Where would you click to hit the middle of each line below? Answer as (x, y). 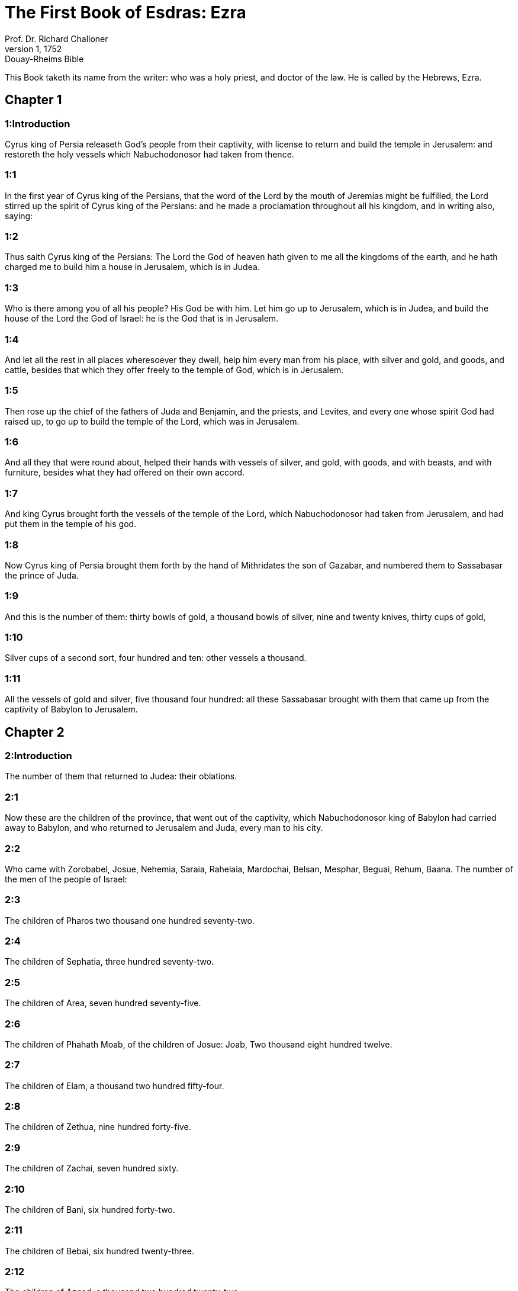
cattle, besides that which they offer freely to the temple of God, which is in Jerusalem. (174, 370)
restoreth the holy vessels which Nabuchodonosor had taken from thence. (149, 154)
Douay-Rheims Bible (44, 59)
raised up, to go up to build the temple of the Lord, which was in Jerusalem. (152, 421)
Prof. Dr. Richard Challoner (57, 38)
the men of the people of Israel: (66, 879)
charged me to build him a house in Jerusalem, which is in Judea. (132, 267)
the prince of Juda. (42, 575)
